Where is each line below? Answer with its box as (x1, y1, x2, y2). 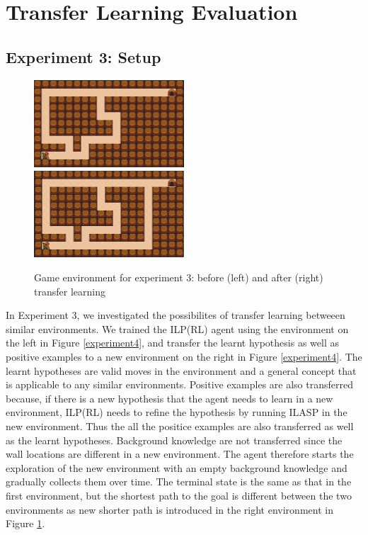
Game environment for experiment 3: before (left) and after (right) (34, 270, 323, 285)
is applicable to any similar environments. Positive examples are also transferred (6, 377, 353, 392)
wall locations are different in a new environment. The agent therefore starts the (6, 446, 354, 461)
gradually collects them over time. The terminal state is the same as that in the (6, 474, 352, 489)
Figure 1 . (6, 516, 45, 531)
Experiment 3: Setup (6, 45, 161, 67)
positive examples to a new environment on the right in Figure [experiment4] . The (6, 349, 362, 364)
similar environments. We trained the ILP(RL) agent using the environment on (6, 321, 349, 336)
